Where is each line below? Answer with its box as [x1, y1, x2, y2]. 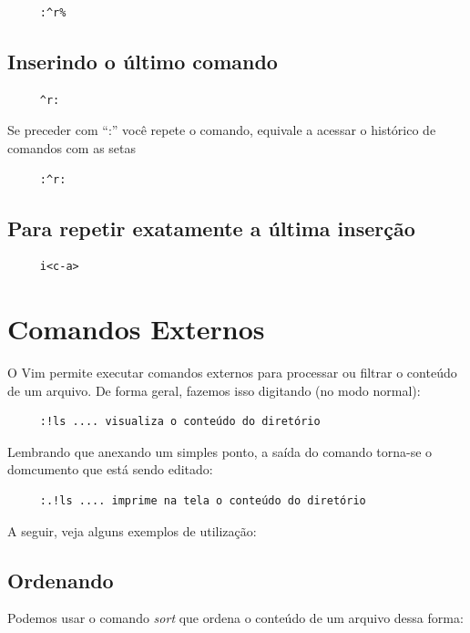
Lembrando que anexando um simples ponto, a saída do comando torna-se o [7, 441, 433, 461]
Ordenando [7, 566, 114, 594]
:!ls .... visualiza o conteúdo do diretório [39, 415, 321, 429]
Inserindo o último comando [7, 47, 278, 75]
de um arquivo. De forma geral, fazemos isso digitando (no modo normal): [7, 380, 421, 400]
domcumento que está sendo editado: [7, 460, 213, 479]
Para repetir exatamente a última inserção [7, 213, 415, 242]
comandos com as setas [7, 138, 137, 157]
